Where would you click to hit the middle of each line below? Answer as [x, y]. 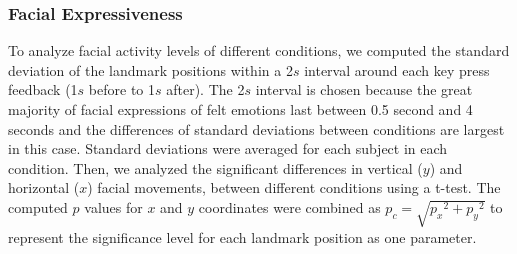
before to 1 [121, 89]
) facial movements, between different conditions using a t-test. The [294, 187]
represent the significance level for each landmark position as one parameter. [242, 236]
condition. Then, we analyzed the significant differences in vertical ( [215, 167]
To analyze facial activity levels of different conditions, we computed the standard [259, 50]
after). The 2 [205, 89]
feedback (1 [43, 89]
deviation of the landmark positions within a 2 [150, 69]
